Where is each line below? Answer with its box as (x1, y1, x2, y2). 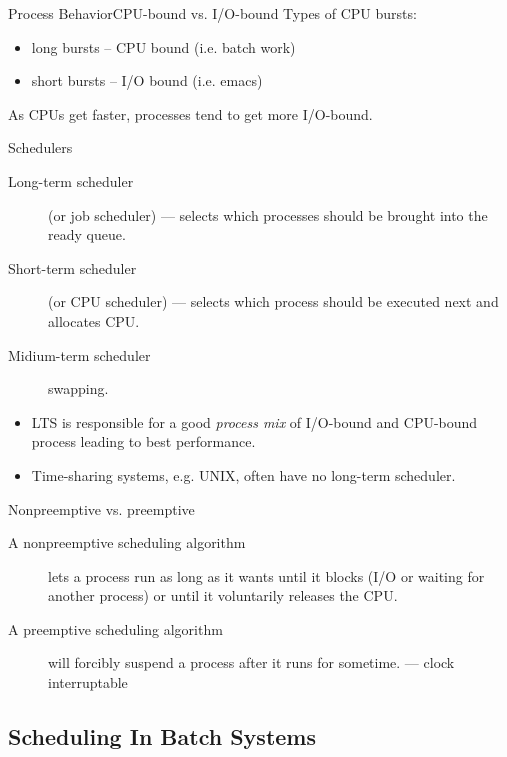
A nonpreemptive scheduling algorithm (8, 532, 246, 553)
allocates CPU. (48, 310, 140, 331)
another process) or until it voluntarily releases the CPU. (48, 585, 398, 606)
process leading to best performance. (31, 431, 256, 452)
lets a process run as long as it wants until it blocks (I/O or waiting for (48, 565, 485, 586)
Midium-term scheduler (8, 344, 151, 365)
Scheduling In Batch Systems (8, 721, 316, 752)
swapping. (48, 378, 109, 399)
